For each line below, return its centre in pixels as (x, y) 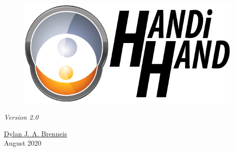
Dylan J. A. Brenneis (36, 133)
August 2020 (23, 143)
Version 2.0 (21, 117)
